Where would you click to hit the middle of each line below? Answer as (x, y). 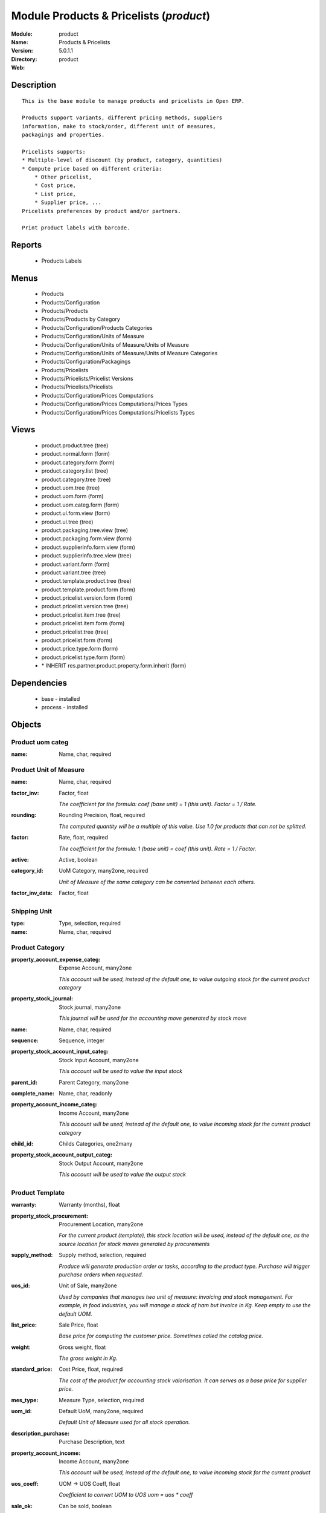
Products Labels (62, 261)
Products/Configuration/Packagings (86, 362)
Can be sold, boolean (85, 1506)
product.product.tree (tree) (75, 445)
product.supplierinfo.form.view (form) (88, 547)
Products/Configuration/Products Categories (97, 327)
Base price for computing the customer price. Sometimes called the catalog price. (161, 1336)
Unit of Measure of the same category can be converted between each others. (157, 882)
